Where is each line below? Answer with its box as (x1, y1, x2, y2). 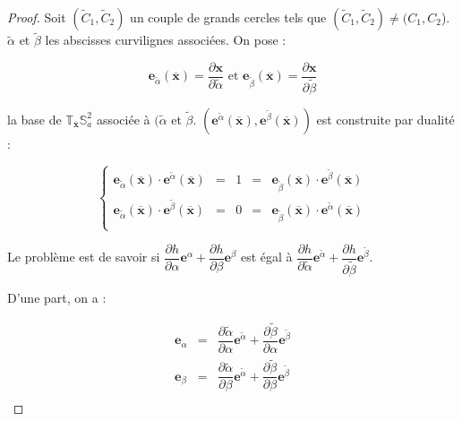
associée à (96, 109, 150, 128)
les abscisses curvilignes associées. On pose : (45, 30, 287, 49)
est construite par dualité (316, 109, 455, 128)
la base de (7, 109, 62, 128)
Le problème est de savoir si (7, 247, 160, 266)
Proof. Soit (7, 8, 66, 26)
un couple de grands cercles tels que (130, 8, 327, 26)
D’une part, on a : (7, 288, 107, 307)
